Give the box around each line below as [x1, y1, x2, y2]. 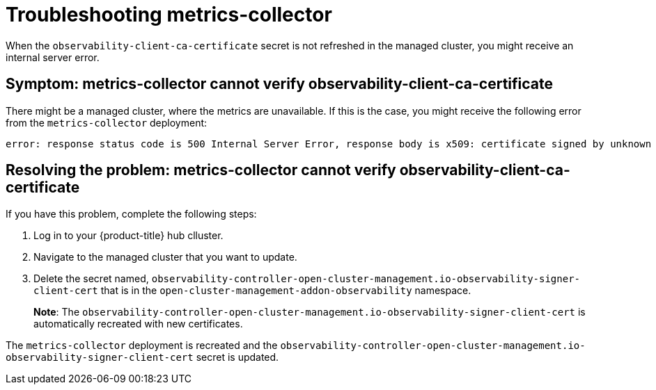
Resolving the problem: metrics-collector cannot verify [6, 161, 396, 179]
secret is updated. [196, 351, 279, 364]
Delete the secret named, [33, 273, 149, 285]
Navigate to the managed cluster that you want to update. [33, 251, 297, 263]
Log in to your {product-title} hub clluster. [33, 229, 224, 242]
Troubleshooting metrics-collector [6, 3, 332, 26]
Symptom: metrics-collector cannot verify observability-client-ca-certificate [6, 75, 553, 93]
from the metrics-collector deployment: [6, 116, 208, 129]
